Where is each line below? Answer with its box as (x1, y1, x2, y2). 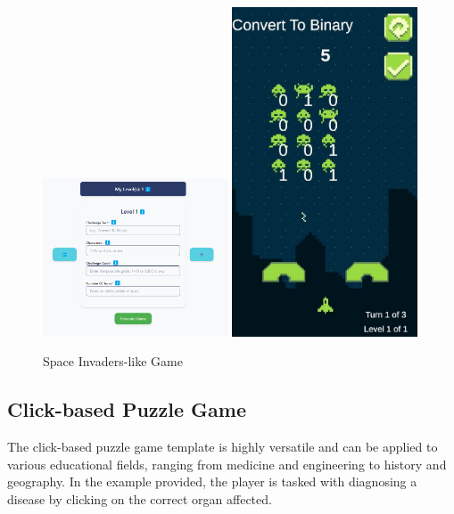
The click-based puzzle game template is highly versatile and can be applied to (7, 437, 438, 456)
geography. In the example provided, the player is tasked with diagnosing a (7, 472, 417, 491)
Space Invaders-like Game (43, 352, 183, 371)
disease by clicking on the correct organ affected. (7, 489, 272, 508)
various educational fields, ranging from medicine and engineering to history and (7, 454, 447, 473)
